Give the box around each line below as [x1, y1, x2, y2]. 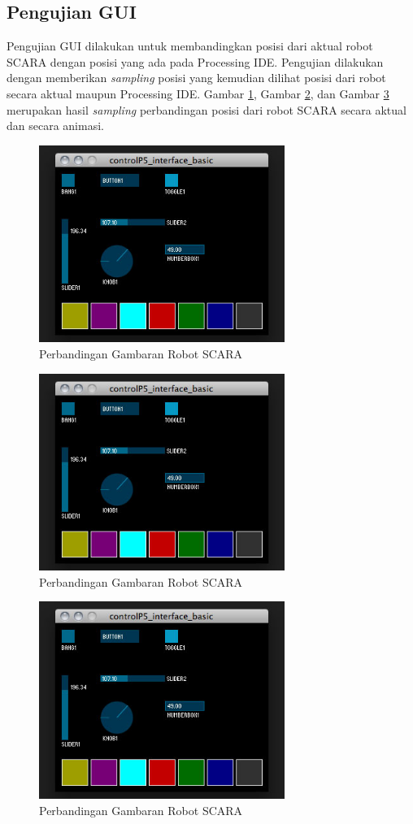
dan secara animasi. [7, 117, 104, 134]
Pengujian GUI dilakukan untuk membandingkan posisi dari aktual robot [7, 37, 373, 54]
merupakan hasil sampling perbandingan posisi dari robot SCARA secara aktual [7, 101, 406, 118]
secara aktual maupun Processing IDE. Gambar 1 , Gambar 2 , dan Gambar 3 [7, 85, 389, 102]
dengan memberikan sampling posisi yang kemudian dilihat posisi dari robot [7, 69, 386, 86]
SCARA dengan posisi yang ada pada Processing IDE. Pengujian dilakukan [7, 53, 384, 70]
